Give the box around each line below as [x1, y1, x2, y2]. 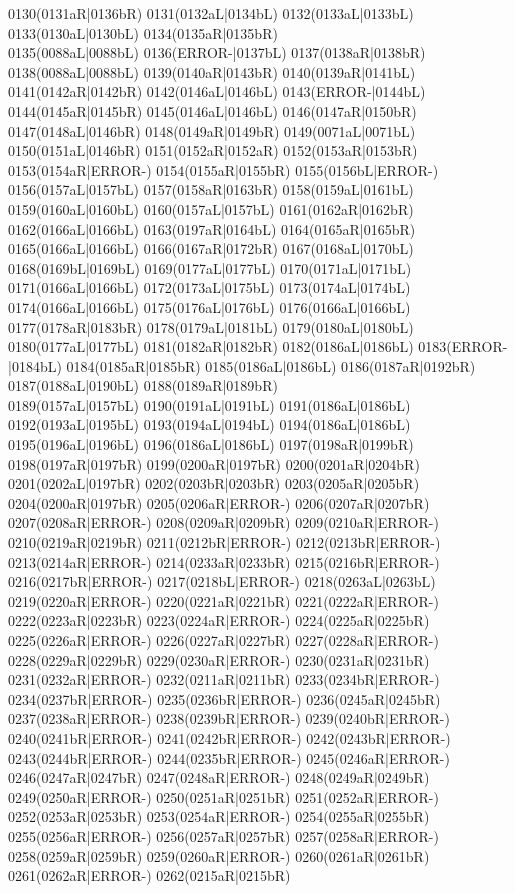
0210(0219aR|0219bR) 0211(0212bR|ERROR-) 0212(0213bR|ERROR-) [8, 532, 441, 553]
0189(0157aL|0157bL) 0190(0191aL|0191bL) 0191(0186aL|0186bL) [8, 394, 411, 415]
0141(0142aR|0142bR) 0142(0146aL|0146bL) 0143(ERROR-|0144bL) [8, 81, 426, 102]
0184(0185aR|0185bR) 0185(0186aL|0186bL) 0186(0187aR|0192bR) [66, 355, 476, 376]
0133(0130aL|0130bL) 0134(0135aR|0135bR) [8, 22, 278, 43]
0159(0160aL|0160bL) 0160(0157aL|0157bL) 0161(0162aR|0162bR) [8, 198, 414, 219]
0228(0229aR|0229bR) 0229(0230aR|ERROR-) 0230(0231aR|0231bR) [8, 649, 430, 670]
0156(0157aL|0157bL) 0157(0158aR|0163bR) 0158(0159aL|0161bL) [8, 179, 414, 200]
